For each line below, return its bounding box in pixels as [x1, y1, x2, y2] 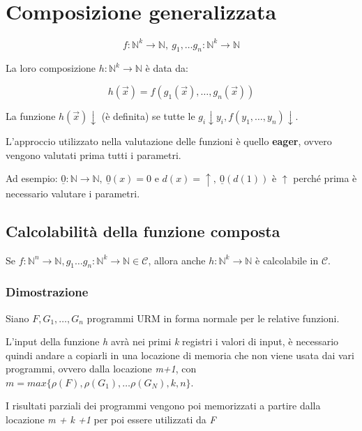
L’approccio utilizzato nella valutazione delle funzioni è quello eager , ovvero [6, 134, 332, 149]
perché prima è [293, 171, 357, 186]
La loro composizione [6, 61, 96, 75]
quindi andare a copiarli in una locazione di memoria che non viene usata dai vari [6, 347, 354, 362]
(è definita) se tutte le [101, 109, 195, 123]
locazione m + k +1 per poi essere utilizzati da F [6, 412, 216, 427]
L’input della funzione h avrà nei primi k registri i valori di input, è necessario [6, 334, 339, 349]
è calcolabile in [255, 252, 319, 267]
